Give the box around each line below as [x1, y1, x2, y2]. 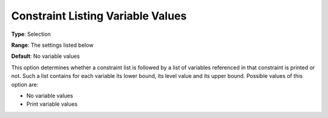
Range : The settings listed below [11, 41, 94, 49]
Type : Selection [11, 30, 51, 38]
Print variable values [26, 100, 78, 108]
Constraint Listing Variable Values [11, 9, 187, 23]
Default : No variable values [11, 52, 80, 60]
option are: [11, 81, 39, 88]
